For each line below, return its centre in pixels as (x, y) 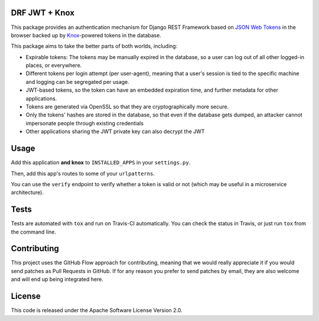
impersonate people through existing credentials (85, 123)
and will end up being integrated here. (57, 279)
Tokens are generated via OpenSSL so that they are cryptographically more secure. (127, 107)
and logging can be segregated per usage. (77, 82)
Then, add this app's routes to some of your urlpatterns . (83, 173)
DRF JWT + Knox (43, 13)
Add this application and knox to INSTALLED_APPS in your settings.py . (101, 163)
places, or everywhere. (54, 66)
